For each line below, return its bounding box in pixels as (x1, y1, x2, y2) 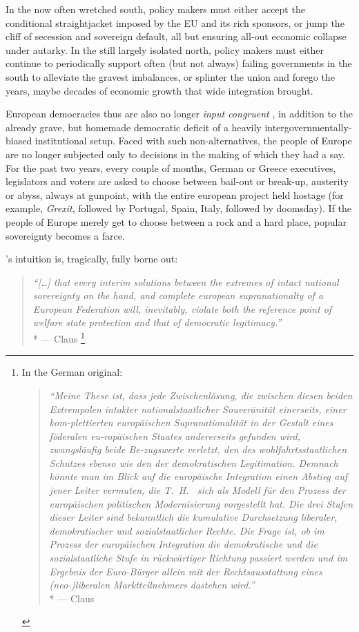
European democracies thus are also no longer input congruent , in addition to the (6, 106, 353, 121)
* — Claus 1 (32, 329, 85, 345)
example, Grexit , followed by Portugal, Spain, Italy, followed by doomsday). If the (6, 201, 352, 216)
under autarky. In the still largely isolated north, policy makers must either (6, 42, 324, 57)
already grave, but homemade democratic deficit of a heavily (6, 119, 262, 134)
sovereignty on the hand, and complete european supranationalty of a (32, 288, 324, 303)
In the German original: (21, 365, 123, 379)
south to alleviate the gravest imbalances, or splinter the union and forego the (6, 69, 335, 84)
